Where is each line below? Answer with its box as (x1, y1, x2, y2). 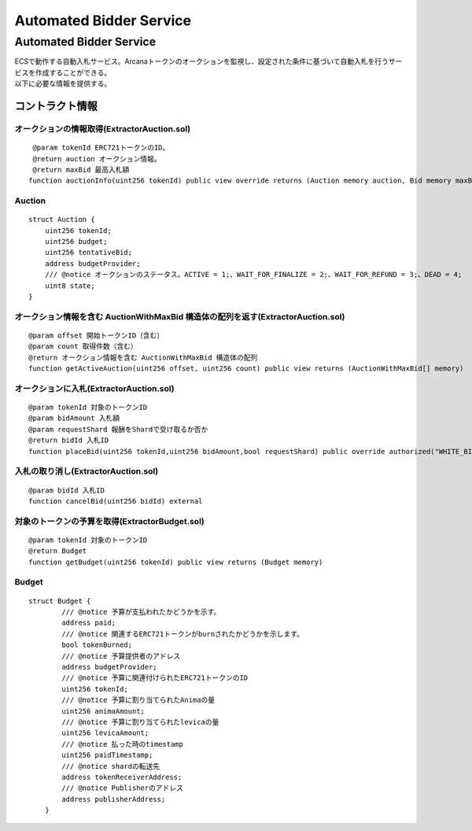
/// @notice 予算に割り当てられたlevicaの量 (61, 717, 219, 726)
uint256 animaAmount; (61, 707, 146, 715)
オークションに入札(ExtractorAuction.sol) (14, 382, 175, 393)
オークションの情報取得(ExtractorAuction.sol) (14, 123, 191, 134)
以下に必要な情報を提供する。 (14, 79, 112, 88)
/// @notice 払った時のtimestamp (61, 740, 184, 748)
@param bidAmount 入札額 (28, 414, 120, 423)
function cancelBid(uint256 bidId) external (28, 497, 204, 505)
